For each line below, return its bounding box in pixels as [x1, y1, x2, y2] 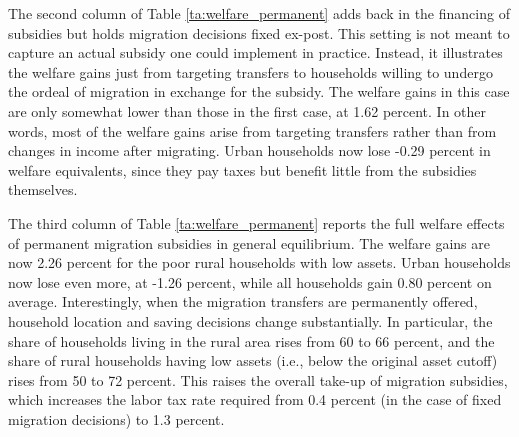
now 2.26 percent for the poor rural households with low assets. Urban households [8, 252, 511, 273]
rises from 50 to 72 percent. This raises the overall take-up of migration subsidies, [8, 369, 508, 390]
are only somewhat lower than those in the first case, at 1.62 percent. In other [8, 100, 487, 121]
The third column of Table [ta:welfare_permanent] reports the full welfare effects [8, 212, 505, 233]
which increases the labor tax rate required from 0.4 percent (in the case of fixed [8, 389, 502, 410]
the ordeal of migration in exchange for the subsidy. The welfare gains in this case [8, 81, 510, 102]
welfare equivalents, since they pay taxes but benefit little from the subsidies [8, 159, 477, 180]
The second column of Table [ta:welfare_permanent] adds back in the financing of [8, 3, 510, 23]
